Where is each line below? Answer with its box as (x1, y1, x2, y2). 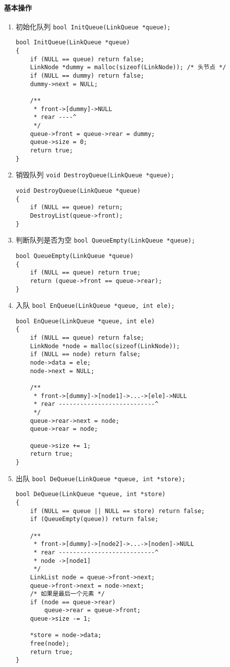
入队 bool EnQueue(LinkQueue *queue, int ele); (15, 300, 175, 310)
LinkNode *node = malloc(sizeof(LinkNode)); (30, 342, 180, 350)
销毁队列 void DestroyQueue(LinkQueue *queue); (15, 169, 175, 180)
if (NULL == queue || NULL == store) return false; (30, 507, 205, 515)
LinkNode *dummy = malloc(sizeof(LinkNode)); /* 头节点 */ (30, 64, 227, 71)
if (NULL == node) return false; (30, 351, 141, 358)
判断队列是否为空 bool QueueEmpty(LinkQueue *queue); (15, 235, 195, 245)
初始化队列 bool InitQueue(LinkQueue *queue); (15, 21, 171, 31)
